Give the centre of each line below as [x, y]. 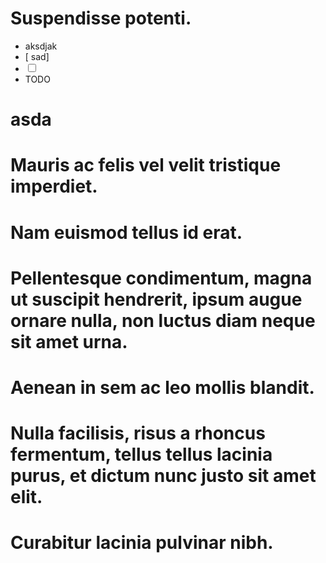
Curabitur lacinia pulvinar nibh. [142, 543]
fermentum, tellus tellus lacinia [141, 454]
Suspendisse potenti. [101, 18]
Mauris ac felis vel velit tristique [146, 165]
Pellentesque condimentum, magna [161, 278]
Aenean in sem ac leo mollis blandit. [162, 387]
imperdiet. [54, 186]
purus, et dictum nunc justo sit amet [163, 476]
